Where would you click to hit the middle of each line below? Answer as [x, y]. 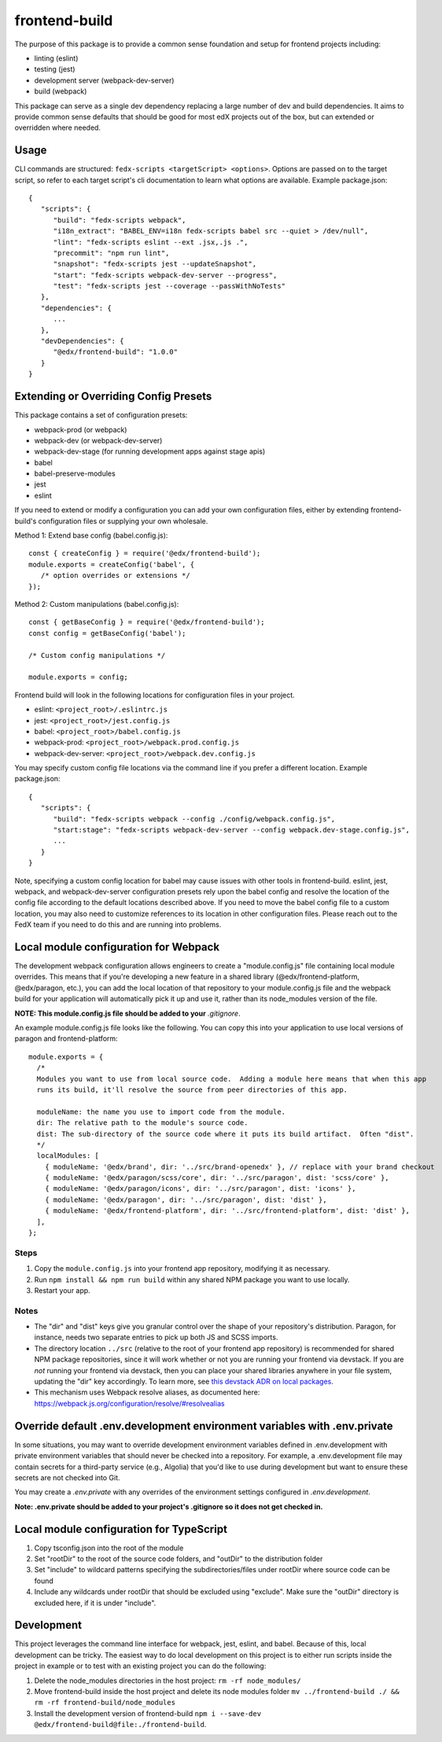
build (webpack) [61, 91]
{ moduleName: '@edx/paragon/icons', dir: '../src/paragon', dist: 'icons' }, [200, 1189]
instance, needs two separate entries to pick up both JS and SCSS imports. [156, 1337]
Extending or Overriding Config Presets [113, 397]
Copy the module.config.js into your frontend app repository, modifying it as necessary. [182, 1269]
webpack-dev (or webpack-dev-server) [98, 440]
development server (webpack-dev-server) [104, 80]
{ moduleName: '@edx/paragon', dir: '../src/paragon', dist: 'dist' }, [186, 1200]
